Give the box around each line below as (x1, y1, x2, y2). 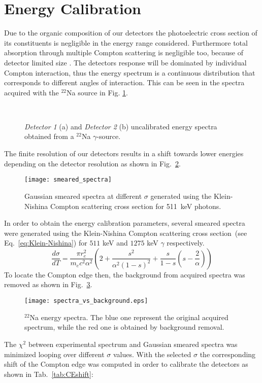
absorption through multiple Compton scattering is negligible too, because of (4, 47, 244, 58)
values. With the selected (113, 349, 191, 359)
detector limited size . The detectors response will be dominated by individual (4, 57, 247, 67)
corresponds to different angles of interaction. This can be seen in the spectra (4, 77, 245, 88)
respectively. (167, 237, 205, 248)
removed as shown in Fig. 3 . (4, 279, 92, 290)
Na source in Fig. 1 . (67, 87, 128, 97)
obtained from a (24, 131, 74, 142)
